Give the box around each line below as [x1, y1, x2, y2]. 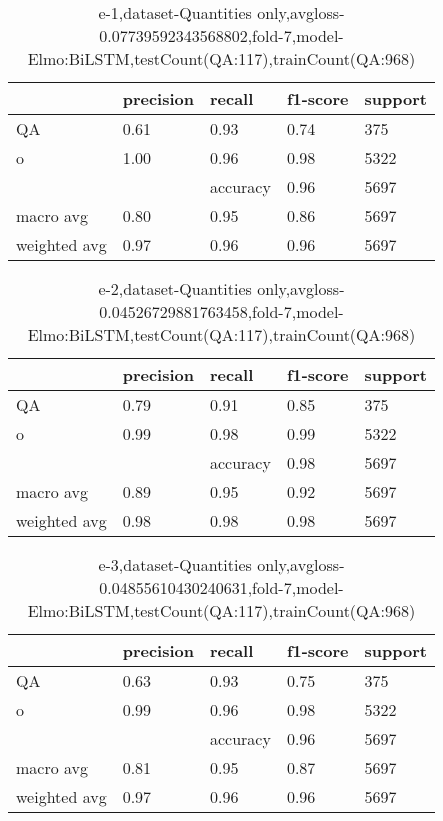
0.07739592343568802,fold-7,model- [99, 24, 344, 47]
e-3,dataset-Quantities [98, 553, 252, 576]
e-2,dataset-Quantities [98, 277, 252, 300]
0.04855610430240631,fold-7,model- [99, 576, 344, 599]
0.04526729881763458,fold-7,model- [99, 300, 344, 323]
